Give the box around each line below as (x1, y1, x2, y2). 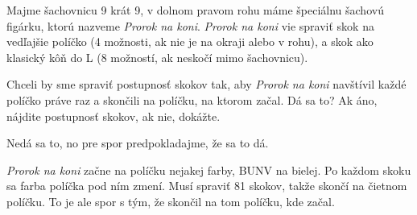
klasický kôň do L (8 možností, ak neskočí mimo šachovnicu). (6, 48, 308, 65)
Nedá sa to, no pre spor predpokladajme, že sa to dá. (6, 134, 269, 151)
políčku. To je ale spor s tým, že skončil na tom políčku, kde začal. (6, 192, 335, 209)
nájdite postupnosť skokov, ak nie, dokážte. (6, 107, 221, 124)
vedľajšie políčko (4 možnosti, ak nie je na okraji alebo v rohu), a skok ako (6, 33, 374, 50)
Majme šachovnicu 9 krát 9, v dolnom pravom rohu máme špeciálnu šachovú (6, 2, 384, 18)
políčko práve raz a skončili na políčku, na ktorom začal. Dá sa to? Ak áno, (6, 91, 378, 108)
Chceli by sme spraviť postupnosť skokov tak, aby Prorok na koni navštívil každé (6, 76, 407, 93)
